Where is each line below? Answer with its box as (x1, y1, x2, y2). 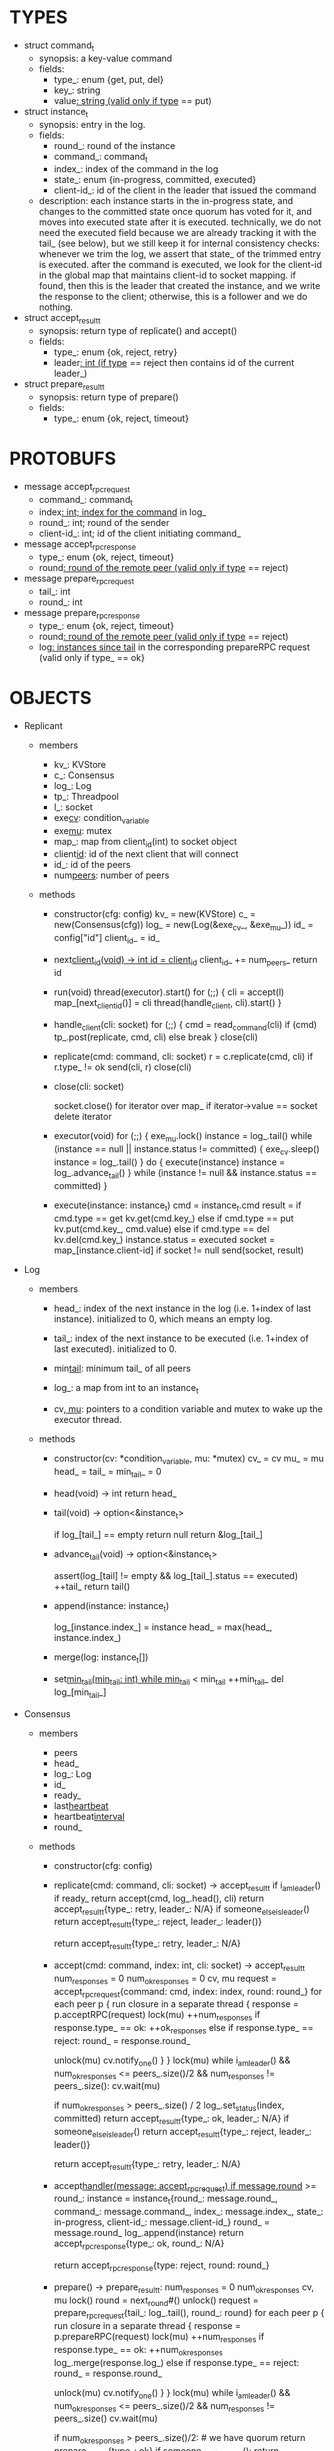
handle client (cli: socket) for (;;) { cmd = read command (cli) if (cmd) (53, 1018, 317, 1033)
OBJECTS (9, 687, 92, 710)
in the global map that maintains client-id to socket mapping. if (38, 269, 297, 281)
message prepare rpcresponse (23, 607, 141, 621)
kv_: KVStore (53, 758, 107, 770)
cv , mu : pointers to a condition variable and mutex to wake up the (53, 1403, 324, 1415)
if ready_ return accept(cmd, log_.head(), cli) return (53, 1892, 265, 1904)
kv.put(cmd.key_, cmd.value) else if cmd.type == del (53, 1222, 270, 1235)
